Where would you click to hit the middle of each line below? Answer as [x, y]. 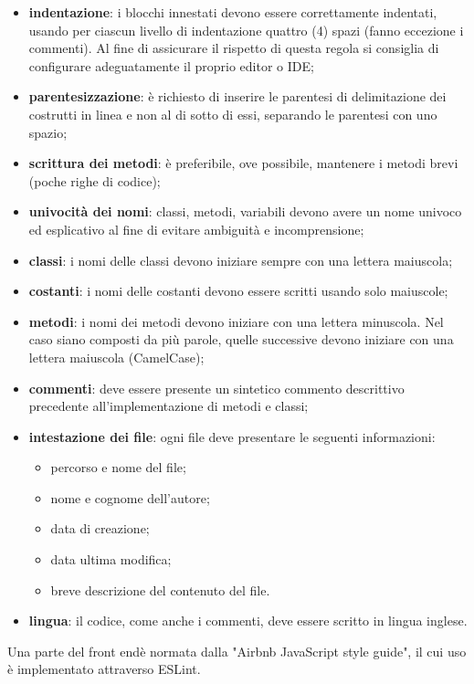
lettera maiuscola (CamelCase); [116, 357]
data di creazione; [100, 528]
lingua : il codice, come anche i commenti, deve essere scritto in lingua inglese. [248, 621]
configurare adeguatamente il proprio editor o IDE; [171, 65]
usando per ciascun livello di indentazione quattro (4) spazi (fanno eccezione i [246, 30]
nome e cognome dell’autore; [130, 497]
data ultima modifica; [111, 559]
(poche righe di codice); [95, 180]
